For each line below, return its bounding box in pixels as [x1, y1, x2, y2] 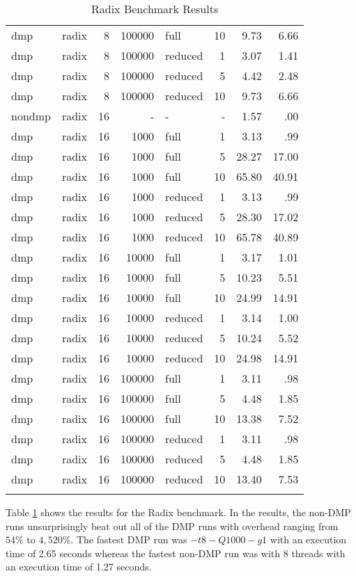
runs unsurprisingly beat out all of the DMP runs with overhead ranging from [6, 518, 339, 533]
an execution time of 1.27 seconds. [6, 559, 152, 574]
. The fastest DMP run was [70, 532, 187, 547]
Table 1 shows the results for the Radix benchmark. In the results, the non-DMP [6, 505, 351, 519]
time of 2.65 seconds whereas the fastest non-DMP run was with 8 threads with [6, 545, 346, 560]
